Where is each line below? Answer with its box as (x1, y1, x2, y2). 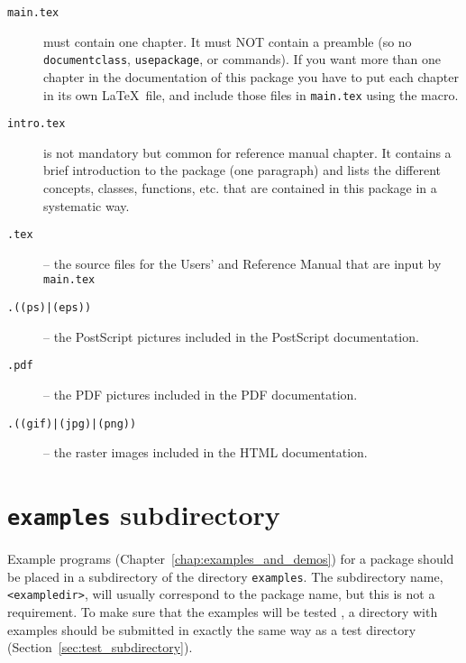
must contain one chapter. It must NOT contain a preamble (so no (43, 32, 412, 51)
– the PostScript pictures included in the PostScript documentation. (43, 327, 419, 345)
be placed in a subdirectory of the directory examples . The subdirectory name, (7, 566, 443, 585)
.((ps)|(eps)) (7, 301, 92, 315)
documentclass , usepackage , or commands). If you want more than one (43, 50, 441, 69)
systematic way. (43, 196, 130, 215)
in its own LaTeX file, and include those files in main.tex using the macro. (43, 85, 459, 104)
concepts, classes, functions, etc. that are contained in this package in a (43, 179, 437, 197)
